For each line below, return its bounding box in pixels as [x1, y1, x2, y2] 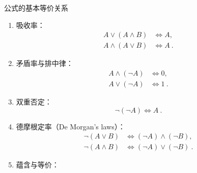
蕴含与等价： [16, 159, 59, 170]
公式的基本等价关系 [4, 3, 68, 13]
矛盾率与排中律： [16, 58, 73, 68]
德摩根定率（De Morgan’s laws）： [16, 121, 125, 131]
